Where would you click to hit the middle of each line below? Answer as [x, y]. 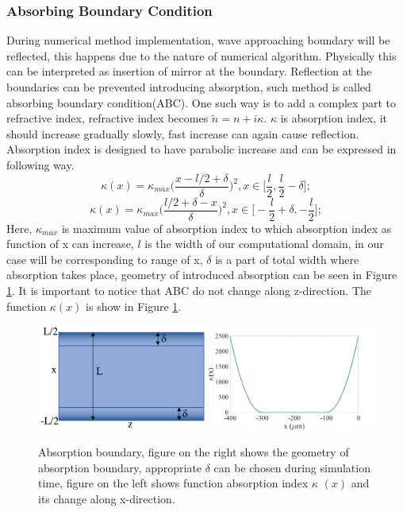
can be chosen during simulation [292, 467]
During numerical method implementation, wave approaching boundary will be [198, 40]
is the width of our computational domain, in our [264, 244]
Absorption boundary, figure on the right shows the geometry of [194, 452]
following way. [40, 164]
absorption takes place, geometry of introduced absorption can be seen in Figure [202, 275]
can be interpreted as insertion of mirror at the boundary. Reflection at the [189, 71]
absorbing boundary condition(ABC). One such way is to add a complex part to [201, 102]
